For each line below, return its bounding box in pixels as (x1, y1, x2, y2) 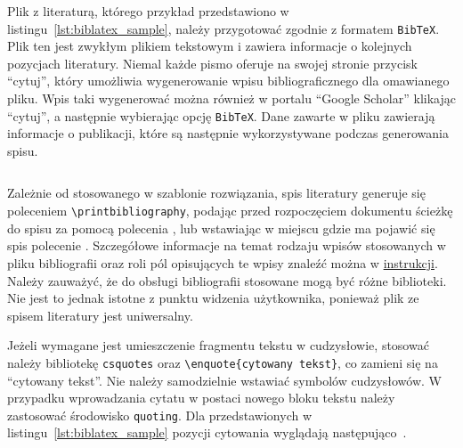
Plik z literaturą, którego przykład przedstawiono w (7, 2, 289, 20)
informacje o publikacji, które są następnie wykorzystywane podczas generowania (7, 124, 449, 143)
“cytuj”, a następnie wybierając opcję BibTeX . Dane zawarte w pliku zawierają (7, 106, 435, 125)
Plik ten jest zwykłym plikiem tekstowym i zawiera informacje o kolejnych (7, 37, 412, 55)
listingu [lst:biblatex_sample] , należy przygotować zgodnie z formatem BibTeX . (7, 19, 440, 37)
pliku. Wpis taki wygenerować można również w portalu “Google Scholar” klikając (7, 89, 456, 108)
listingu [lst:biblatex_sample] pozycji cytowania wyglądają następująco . (7, 423, 407, 442)
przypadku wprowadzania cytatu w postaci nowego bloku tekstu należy (7, 388, 395, 407)
